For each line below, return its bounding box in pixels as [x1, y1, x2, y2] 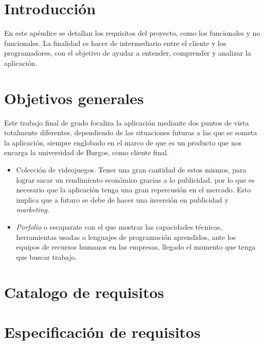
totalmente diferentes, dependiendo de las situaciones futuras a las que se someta [4, 127, 257, 138]
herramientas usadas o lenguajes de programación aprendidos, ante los [16, 231, 236, 242]
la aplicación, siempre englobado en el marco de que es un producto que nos [4, 137, 242, 147]
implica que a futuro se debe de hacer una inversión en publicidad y [16, 194, 229, 205]
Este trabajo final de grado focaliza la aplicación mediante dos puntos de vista [4, 117, 249, 128]
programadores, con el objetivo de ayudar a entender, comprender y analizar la [4, 47, 251, 58]
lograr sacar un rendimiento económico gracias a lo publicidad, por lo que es [16, 174, 255, 185]
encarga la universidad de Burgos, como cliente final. [4, 147, 169, 158]
